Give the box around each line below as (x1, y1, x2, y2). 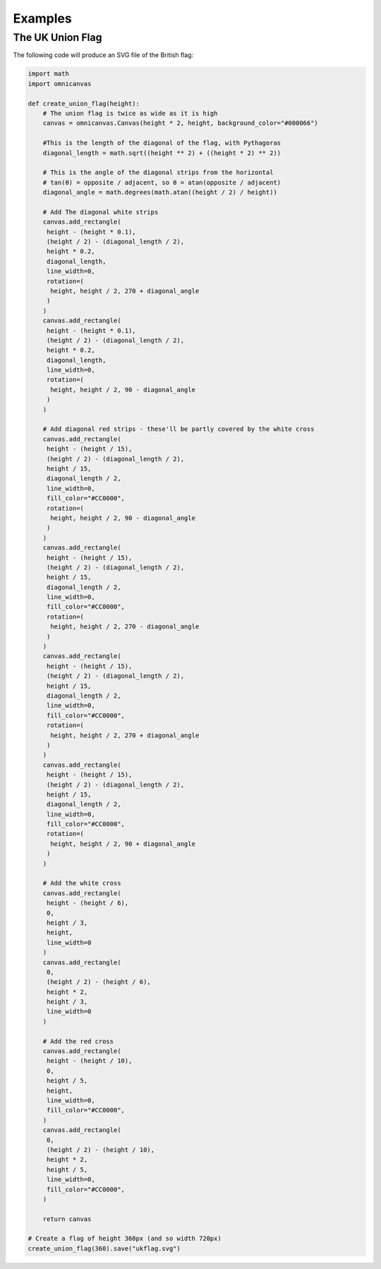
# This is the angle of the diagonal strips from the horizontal (42, 169, 274, 176)
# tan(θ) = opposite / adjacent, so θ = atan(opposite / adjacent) (42, 178, 282, 186)
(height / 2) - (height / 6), (46, 978, 151, 986)
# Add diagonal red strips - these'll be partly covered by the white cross (42, 425, 315, 433)
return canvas (42, 1215, 92, 1223)
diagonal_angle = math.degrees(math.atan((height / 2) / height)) (42, 188, 278, 197)
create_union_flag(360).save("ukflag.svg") (28, 1244, 181, 1252)
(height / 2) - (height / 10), (46, 1146, 155, 1153)
